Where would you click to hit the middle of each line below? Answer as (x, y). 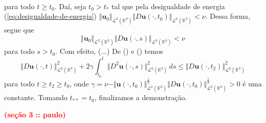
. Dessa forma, (228, 16)
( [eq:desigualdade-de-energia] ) (50, 16)
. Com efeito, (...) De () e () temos (109, 51)
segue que (19, 29)
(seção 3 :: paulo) (35, 114)
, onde (79, 83)
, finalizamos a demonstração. (141, 97)
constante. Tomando (36, 97)
